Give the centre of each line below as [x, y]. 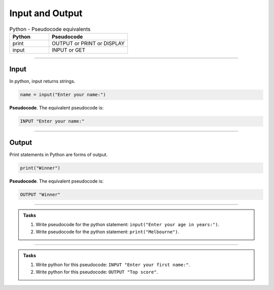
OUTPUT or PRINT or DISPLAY [88, 43]
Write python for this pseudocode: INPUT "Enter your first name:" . [113, 265]
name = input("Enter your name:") [63, 95]
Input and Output [46, 13]
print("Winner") [40, 168]
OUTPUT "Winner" [40, 194]
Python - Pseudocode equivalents [50, 29]
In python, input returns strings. [42, 81]
